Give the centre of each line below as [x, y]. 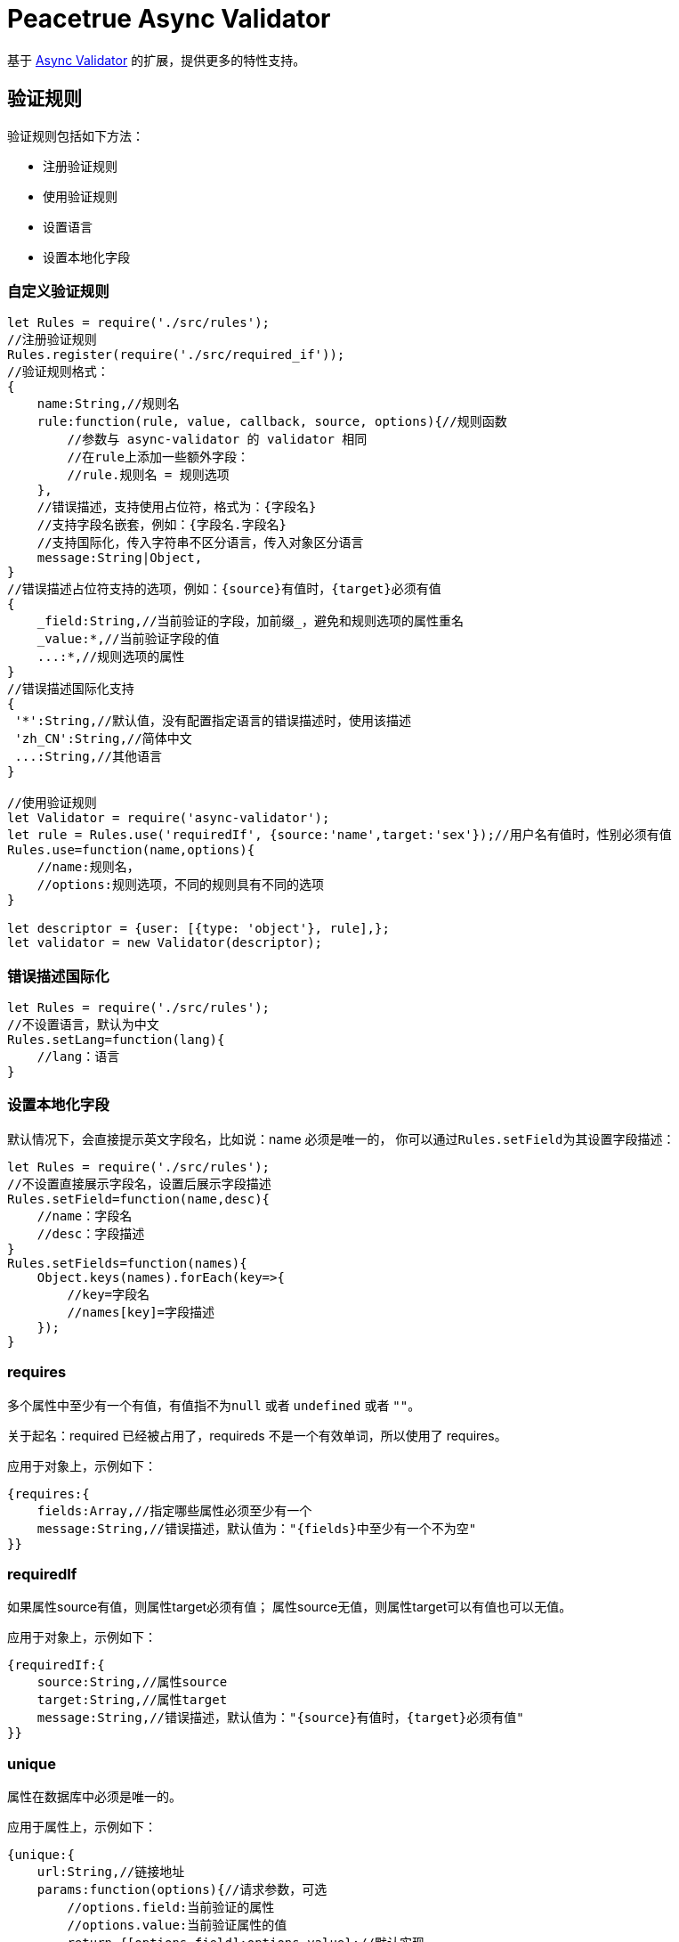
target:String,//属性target [132, 1700]
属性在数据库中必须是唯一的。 [94, 1797]
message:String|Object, [120, 558]
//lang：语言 [78, 1057]
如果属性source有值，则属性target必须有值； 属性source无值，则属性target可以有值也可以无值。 [290, 1607]
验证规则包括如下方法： [76, 135]
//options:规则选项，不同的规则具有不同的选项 [181, 885]
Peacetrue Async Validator [169, 19]
